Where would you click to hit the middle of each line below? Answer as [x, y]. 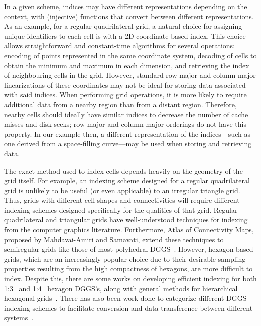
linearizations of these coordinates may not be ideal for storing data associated [125, 85]
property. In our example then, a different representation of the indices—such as [127, 134]
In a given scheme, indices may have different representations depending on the [126, 6]
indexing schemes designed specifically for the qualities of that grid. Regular [121, 209]
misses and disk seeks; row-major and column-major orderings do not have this [125, 124]
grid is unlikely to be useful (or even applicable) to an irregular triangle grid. [122, 190]
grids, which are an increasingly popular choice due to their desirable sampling [125, 259]
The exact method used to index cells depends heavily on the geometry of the [123, 170]
